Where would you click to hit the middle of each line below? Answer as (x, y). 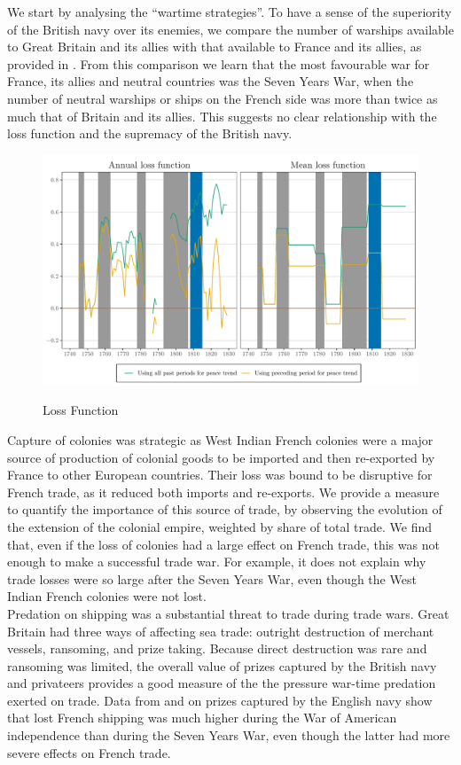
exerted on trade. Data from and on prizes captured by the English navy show (220, 700)
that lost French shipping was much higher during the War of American (202, 718)
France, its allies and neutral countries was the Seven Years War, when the (211, 81)
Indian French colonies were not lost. (107, 596)
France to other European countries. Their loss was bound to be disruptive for (220, 475)
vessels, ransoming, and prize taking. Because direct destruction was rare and (217, 648)
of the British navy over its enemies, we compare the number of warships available (230, 29)
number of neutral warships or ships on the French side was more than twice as (223, 98)
